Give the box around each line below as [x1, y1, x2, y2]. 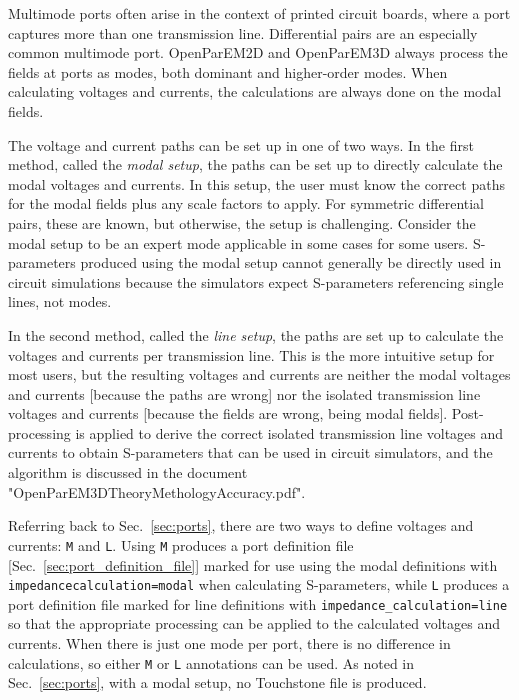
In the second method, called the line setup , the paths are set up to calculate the [8, 324, 504, 345]
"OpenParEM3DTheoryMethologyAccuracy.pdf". [8, 481, 306, 502]
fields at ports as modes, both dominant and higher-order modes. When [8, 61, 448, 82]
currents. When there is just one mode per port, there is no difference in [8, 633, 451, 653]
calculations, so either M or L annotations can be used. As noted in [8, 652, 415, 673]
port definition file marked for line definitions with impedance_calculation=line [8, 593, 508, 614]
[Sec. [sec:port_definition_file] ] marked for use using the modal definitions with [8, 554, 498, 575]
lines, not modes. [8, 291, 112, 312]
